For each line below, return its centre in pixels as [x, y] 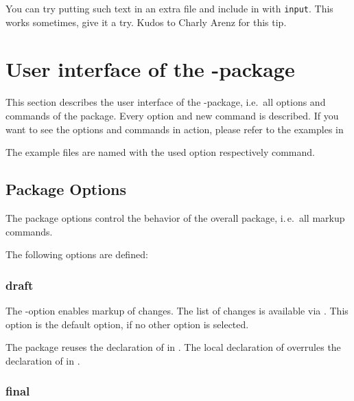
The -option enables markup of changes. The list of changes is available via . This [177, 310]
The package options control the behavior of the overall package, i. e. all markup [175, 217]
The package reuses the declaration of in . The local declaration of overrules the [173, 347]
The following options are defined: [77, 254]
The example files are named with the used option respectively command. [160, 152]
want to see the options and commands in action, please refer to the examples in [175, 129]
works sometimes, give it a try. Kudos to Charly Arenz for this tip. [146, 22]
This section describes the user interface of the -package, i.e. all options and [166, 102]
